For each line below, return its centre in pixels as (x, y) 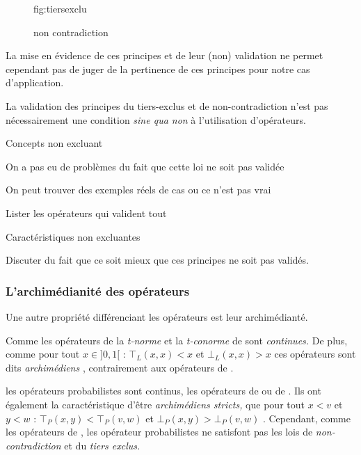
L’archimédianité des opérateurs (98, 290)
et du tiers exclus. (102, 445)
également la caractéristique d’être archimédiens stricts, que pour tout (155, 404)
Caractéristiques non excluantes (73, 236)
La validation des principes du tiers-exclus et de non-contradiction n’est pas (167, 105)
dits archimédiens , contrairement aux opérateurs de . (120, 367)
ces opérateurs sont (315, 354)
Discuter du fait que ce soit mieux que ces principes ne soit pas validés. (157, 260)
